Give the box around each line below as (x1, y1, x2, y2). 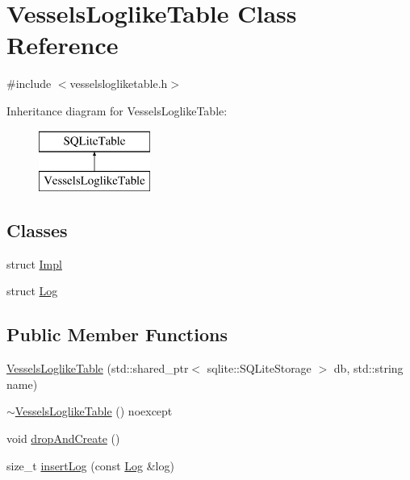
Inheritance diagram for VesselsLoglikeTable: (6, 102, 228, 119)
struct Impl (6, 255, 62, 272)
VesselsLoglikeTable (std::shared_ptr (6, 360, 189, 377)
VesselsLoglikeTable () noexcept (15, 403, 173, 419)
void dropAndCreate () (6, 430, 120, 447)
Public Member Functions (6, 322, 228, 347)
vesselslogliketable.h (69, 75, 168, 92)
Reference (6, 28, 119, 61)
